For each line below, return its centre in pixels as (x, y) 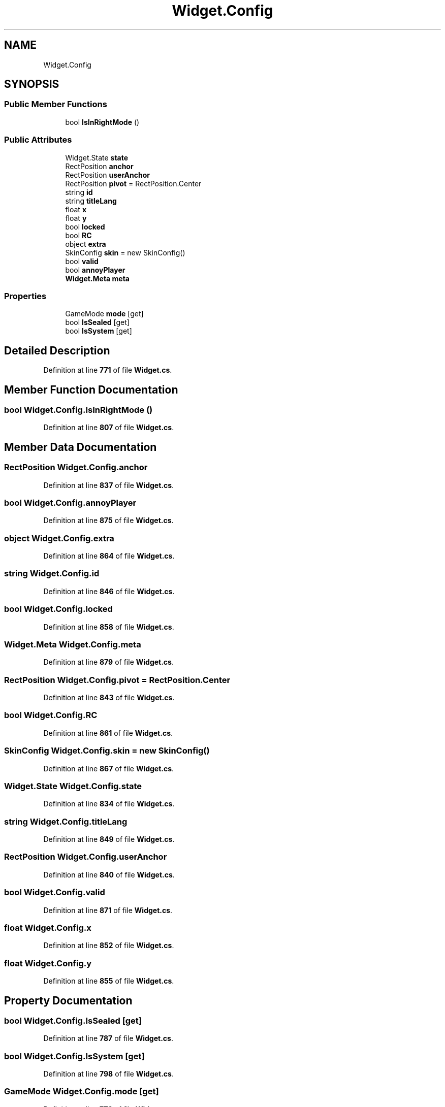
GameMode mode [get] (104, 314)
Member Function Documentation (91, 389)
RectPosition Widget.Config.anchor (76, 467)
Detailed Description (57, 350)
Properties (25, 296)
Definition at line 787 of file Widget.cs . (108, 1038)
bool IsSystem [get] (99, 331)
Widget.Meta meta (97, 278)
